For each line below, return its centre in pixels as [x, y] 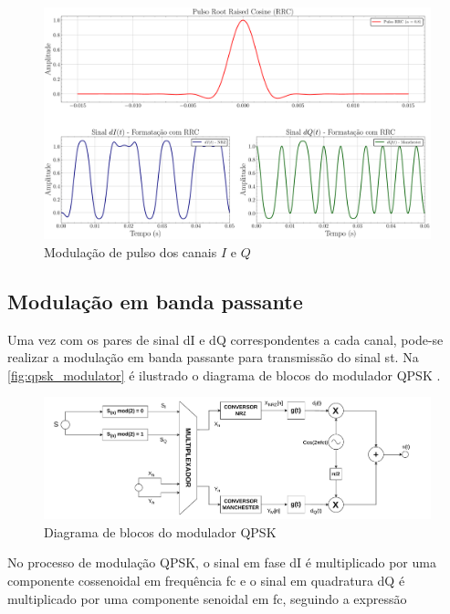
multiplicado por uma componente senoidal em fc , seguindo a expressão [207, 598]
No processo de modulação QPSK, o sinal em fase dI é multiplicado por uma [222, 562]
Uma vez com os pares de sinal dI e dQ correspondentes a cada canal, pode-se [225, 339]
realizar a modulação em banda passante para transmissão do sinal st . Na [213, 357]
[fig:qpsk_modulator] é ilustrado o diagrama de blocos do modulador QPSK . [224, 375]
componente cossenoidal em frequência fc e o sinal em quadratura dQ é [206, 581]
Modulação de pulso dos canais [131, 251]
